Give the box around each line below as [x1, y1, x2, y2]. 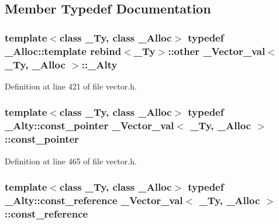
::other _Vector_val [168, 43, 266, 58]
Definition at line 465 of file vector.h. [5, 154, 137, 167]
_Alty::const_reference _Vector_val [5, 192, 183, 207]
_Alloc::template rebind [5, 43, 122, 58]
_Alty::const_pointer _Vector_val [5, 118, 174, 133]
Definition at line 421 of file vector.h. [5, 80, 137, 92]
